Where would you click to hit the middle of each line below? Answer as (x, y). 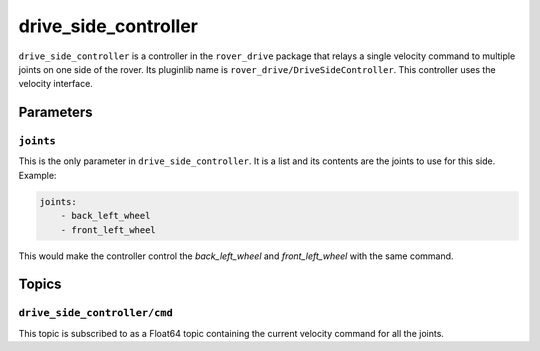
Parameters (55, 112)
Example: (37, 175)
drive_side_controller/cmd (96, 313)
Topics (40, 284)
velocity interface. (56, 84)
